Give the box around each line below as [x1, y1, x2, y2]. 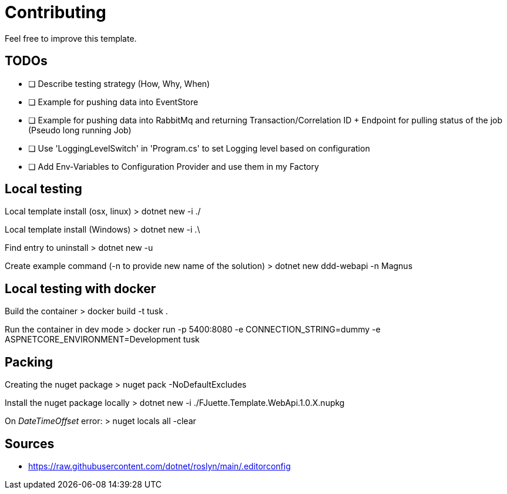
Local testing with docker [5, 281, 156, 296]
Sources [5, 436, 55, 451]
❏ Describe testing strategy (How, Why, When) [28, 78, 210, 89]
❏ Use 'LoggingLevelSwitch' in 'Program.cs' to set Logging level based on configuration [28, 143, 370, 153]
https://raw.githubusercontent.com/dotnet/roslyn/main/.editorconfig [28, 461, 291, 471]
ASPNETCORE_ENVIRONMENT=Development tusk [5, 334, 200, 345]
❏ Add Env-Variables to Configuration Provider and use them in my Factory [28, 161, 319, 172]
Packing [5, 354, 53, 369]
